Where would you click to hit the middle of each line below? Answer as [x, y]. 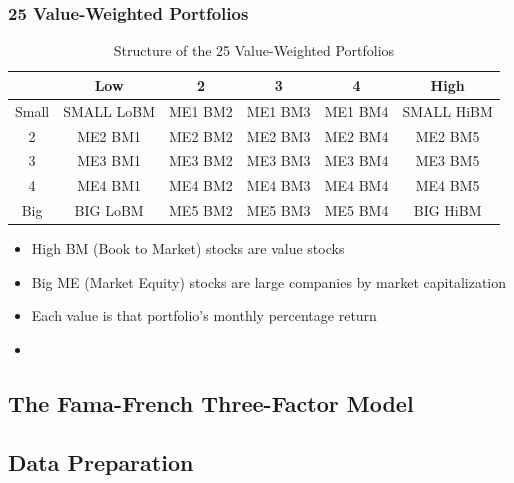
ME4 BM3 [278, 185]
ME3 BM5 [447, 160]
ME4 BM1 [109, 185]
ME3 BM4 [356, 160]
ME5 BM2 [201, 210]
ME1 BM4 [356, 110]
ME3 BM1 [109, 160]
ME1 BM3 [278, 110]
